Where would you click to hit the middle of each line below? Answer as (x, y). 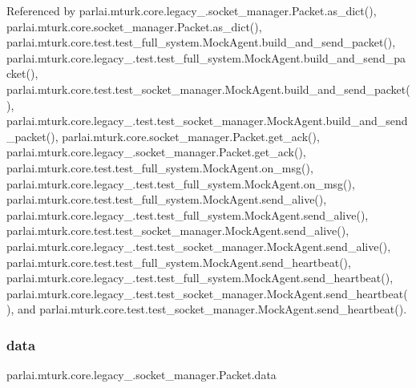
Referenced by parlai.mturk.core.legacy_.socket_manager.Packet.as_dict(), (192, 10)
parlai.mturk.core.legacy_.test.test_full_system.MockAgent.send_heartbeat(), (200, 278)
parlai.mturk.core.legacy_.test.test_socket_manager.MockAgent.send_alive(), (199, 246)
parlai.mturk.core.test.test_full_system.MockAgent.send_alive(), (167, 199)
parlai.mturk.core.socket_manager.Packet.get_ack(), (191, 136)
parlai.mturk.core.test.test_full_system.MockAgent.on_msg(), (160, 167)
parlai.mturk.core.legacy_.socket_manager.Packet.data (141, 375)
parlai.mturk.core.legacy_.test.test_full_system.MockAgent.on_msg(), (181, 183)
